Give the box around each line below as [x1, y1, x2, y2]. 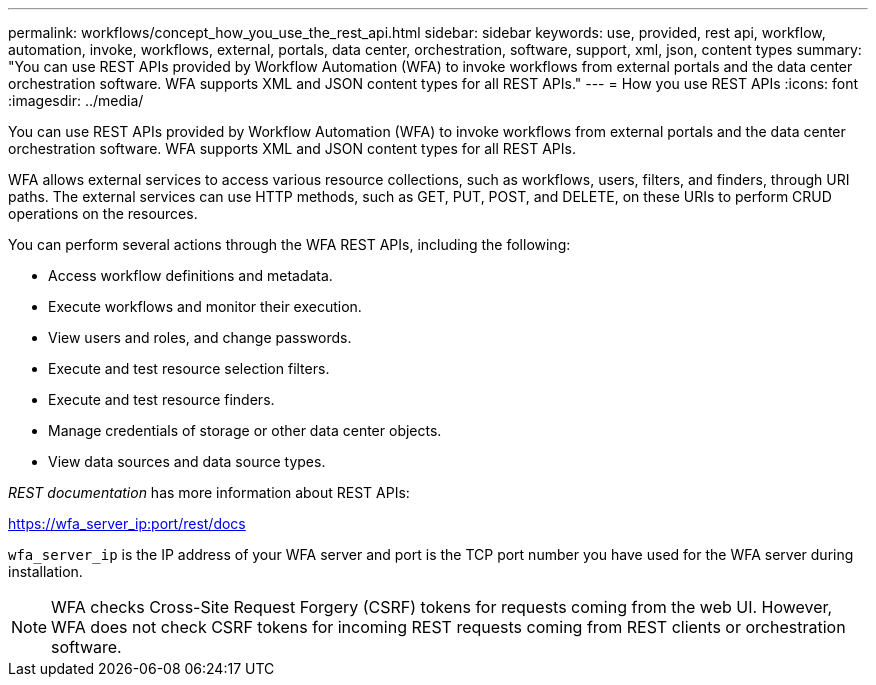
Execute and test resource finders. [48, 391, 275, 408]
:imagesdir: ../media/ [8, 92, 144, 109]
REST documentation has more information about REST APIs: [8, 484, 410, 501]
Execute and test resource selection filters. [48, 360, 330, 377]
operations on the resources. [8, 205, 198, 222]
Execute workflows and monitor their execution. [48, 298, 362, 315]
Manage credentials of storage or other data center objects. [48, 422, 442, 439]
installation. [8, 563, 83, 580]
